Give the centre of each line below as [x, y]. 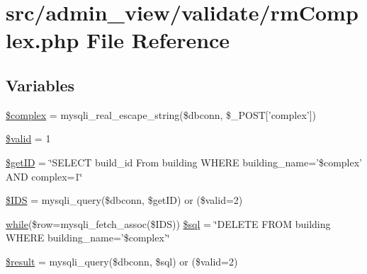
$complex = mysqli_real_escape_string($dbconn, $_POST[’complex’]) [161, 114]
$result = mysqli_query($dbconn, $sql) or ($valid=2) [122, 261]
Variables [40, 85]
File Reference [158, 40]
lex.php [43, 40]
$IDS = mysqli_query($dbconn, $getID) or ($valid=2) [124, 200]
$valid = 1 [28, 138]
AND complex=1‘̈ [44, 176]
